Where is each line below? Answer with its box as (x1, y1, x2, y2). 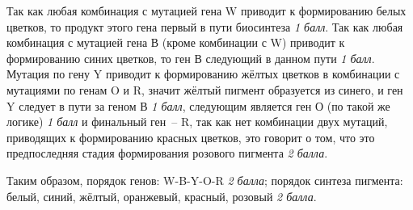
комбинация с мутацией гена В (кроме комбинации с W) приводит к (6, 34, 345, 51)
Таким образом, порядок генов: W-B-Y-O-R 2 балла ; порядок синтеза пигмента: (6, 171, 403, 188)
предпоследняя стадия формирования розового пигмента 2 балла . (6, 145, 328, 162)
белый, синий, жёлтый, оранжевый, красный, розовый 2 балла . (6, 187, 317, 204)
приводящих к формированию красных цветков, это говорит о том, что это (6, 128, 375, 145)
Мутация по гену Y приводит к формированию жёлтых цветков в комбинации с (6, 65, 400, 82)
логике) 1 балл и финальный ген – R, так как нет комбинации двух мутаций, (6, 113, 388, 130)
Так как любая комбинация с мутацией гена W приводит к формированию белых (6, 2, 407, 19)
